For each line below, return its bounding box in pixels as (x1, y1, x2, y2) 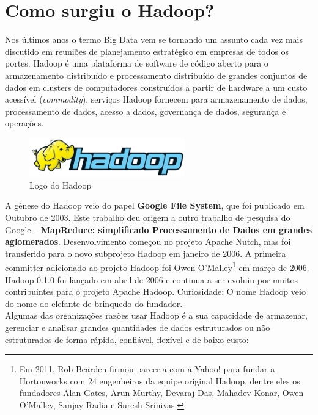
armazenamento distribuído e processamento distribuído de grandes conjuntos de (5, 68, 308, 81)
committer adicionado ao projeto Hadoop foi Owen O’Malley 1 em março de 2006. (5, 259, 309, 274)
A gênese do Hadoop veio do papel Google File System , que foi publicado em (5, 199, 305, 212)
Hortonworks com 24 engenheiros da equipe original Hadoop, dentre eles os (19, 374, 300, 387)
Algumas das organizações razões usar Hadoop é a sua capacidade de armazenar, (5, 309, 308, 322)
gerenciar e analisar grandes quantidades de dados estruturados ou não (5, 321, 270, 334)
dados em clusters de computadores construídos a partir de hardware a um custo (5, 81, 308, 93)
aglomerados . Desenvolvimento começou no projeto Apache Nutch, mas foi (5, 235, 291, 248)
